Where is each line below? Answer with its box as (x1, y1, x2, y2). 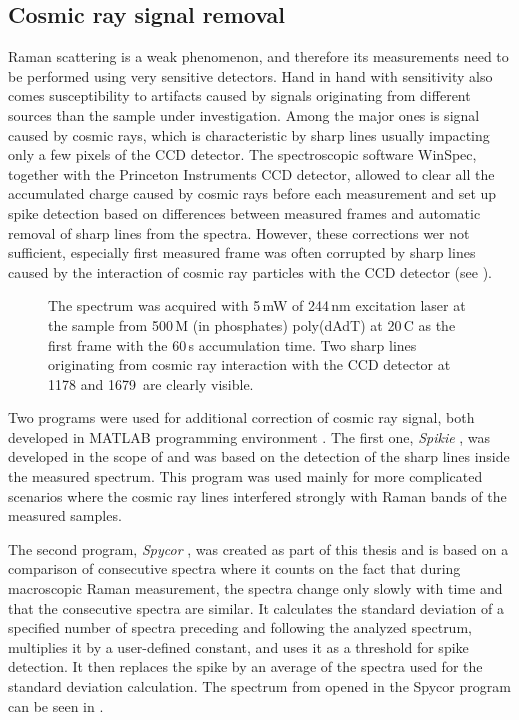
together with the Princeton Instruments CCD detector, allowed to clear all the (8, 163, 495, 184)
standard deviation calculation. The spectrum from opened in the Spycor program (8, 676, 511, 697)
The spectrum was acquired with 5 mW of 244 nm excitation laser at (48, 295, 466, 316)
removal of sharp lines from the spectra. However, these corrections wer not (8, 222, 470, 243)
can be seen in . (8, 695, 104, 716)
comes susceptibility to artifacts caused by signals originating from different (8, 85, 471, 106)
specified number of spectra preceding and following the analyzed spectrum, (8, 617, 472, 638)
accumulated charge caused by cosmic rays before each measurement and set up (8, 183, 497, 204)
